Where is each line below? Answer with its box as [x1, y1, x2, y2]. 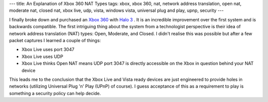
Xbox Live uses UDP [21, 53, 64, 59]
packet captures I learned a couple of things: [9, 37, 101, 43]
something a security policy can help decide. [9, 90, 101, 96]
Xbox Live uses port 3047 [21, 47, 74, 52]
